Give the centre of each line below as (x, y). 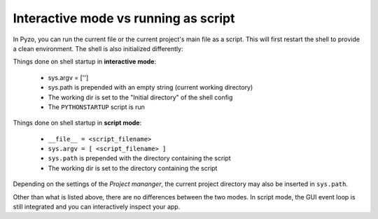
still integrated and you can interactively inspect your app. (97, 207)
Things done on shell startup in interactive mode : (85, 62)
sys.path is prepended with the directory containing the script (139, 158)
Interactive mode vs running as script (124, 18)
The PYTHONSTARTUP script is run (96, 107)
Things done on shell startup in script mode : (77, 123)
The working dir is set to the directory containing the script (133, 168)
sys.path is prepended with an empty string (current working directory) (150, 87)
